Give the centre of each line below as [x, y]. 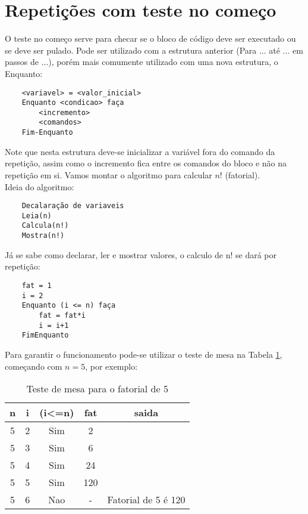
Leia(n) [37, 216]
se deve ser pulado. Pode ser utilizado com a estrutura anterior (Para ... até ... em [154, 50]
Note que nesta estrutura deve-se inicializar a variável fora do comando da [140, 151]
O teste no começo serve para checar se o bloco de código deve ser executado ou [150, 38]
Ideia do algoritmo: [40, 186]
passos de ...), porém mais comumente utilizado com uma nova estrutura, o [142, 62]
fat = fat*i [62, 315]
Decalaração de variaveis [73, 206]
